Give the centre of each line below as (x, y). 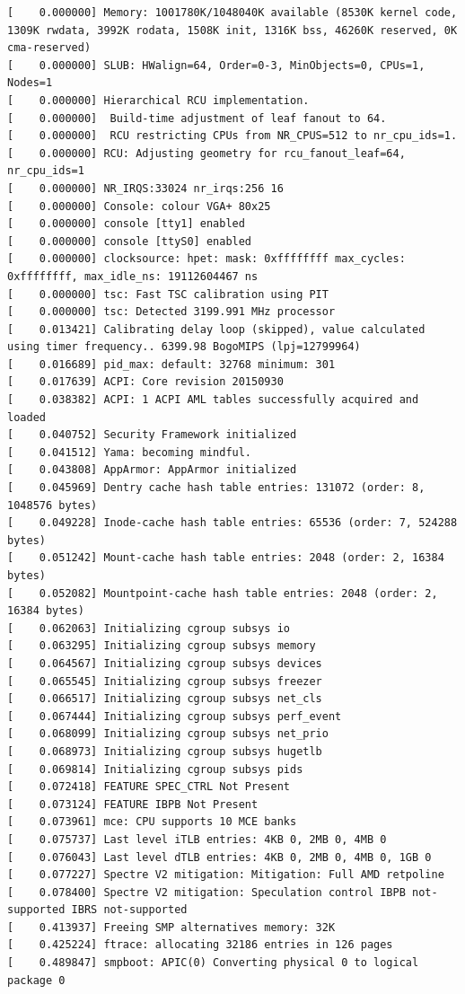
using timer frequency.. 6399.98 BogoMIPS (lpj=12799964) (184, 347)
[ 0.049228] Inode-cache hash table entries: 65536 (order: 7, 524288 (232, 523)
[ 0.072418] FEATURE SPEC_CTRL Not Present (149, 787)
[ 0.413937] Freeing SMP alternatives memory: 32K (171, 927)
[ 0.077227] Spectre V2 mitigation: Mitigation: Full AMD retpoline (226, 875)
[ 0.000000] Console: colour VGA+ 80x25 (139, 206)
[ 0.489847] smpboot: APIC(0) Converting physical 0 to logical (213, 963)
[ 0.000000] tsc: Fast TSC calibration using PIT (168, 294)
